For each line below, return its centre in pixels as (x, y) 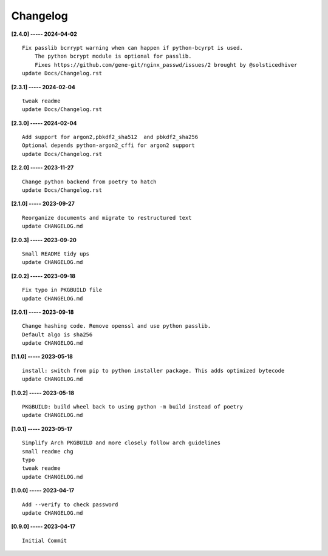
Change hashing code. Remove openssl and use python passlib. (117, 326)
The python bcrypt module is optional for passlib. (113, 56)
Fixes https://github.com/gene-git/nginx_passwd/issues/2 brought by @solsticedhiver (166, 65)
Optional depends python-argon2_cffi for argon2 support (109, 145)
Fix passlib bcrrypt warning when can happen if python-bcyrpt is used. (132, 48)
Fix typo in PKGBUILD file (62, 290)
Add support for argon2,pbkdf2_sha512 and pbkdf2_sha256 (110, 137)
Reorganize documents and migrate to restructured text (107, 218)
